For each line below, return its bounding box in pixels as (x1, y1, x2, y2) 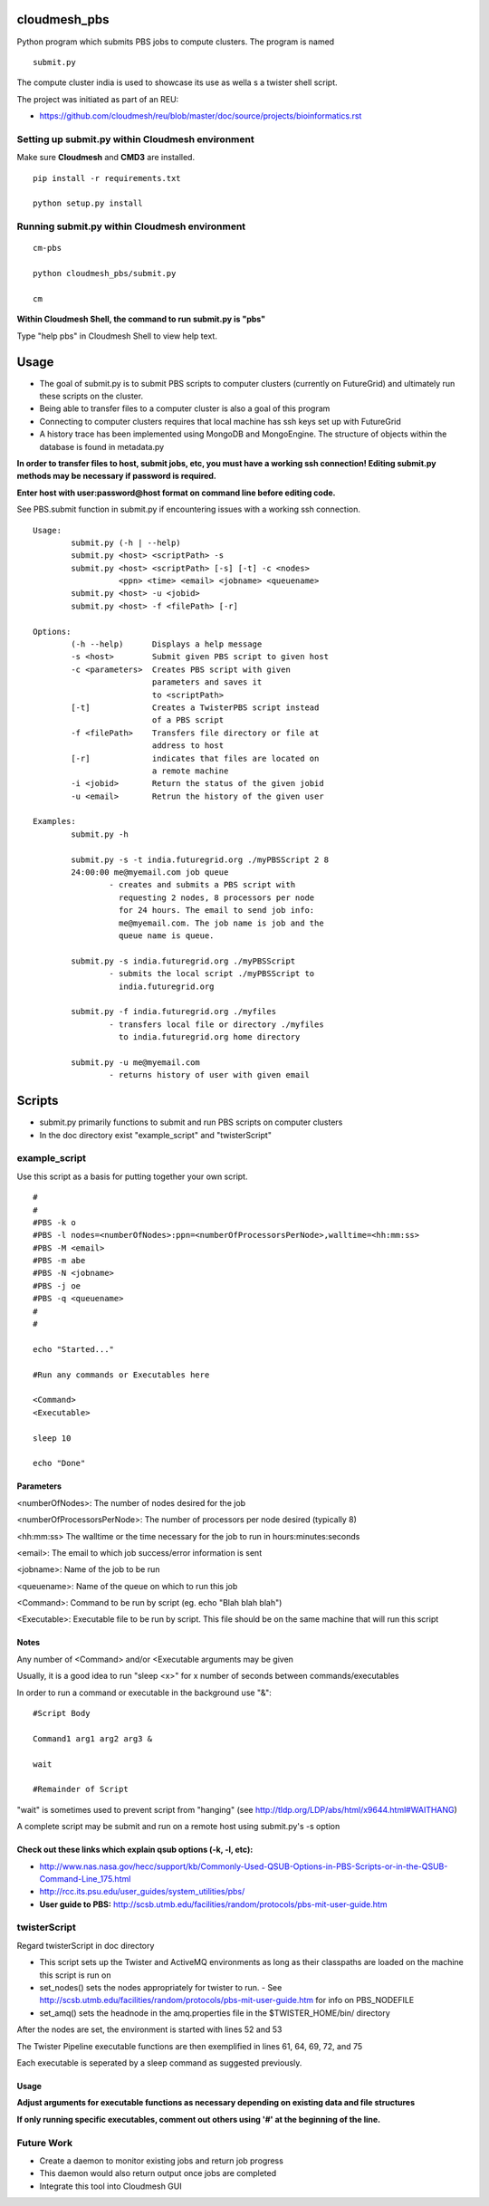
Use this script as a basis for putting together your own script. (16, 1171, 248, 1182)
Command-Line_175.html (39, 1873, 131, 1884)
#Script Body (33, 1708, 91, 1719)
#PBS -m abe (33, 1255, 86, 1266)
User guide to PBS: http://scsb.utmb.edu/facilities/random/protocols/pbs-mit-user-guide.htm (39, 1898, 388, 1910)
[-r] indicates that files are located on (71, 753, 320, 763)
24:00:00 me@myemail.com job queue (71, 868, 229, 878)
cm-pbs (33, 243, 62, 254)
